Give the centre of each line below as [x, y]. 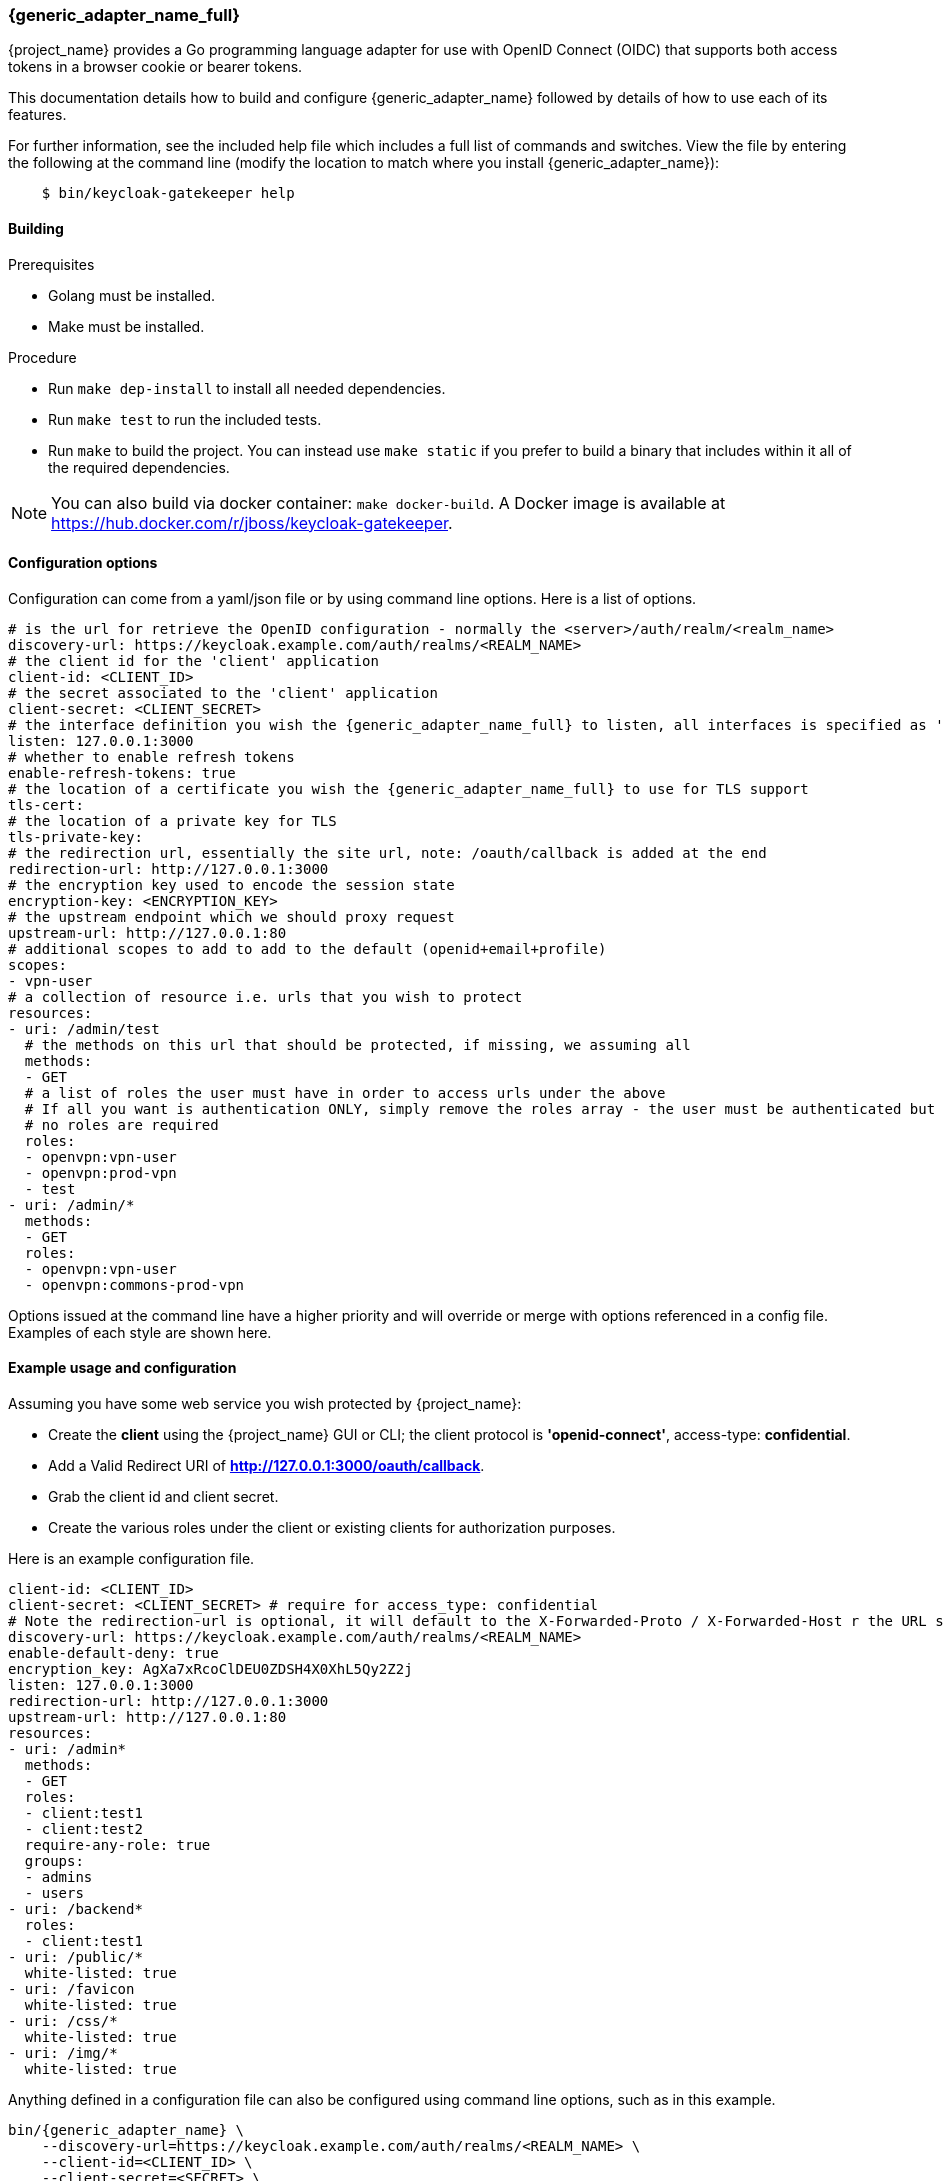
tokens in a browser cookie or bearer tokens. [155, 67]
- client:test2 [83, 1829]
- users [54, 1893]
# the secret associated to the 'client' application [223, 692]
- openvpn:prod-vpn [100, 1172]
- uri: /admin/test [84, 1028]
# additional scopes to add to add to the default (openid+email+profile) [307, 948]
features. [37, 115]
